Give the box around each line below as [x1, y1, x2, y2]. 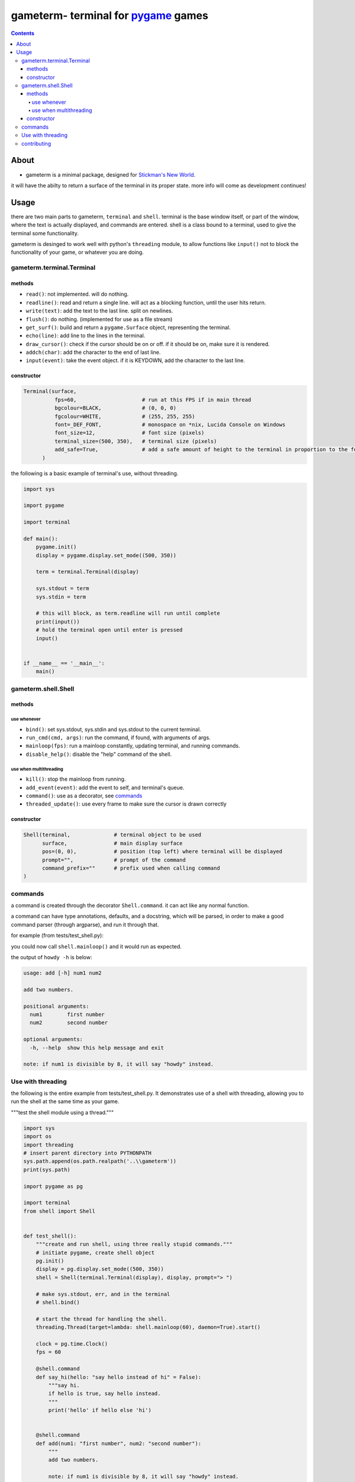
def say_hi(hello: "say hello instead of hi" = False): [35, 1374, 202, 1381]
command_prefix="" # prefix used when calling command [42, 864, 220, 871]
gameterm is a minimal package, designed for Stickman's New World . [25, 171, 196, 178]
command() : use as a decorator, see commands [25, 792, 143, 799]
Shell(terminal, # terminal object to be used [23, 832, 202, 838]
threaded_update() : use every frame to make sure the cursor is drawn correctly [25, 800, 227, 807]
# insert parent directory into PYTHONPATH [23, 1149, 152, 1156]
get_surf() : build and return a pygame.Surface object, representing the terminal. [25, 324, 231, 331]
